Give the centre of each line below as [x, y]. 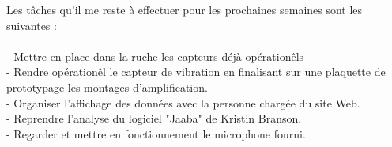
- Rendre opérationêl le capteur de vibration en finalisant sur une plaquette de [196, 72]
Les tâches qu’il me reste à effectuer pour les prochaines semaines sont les [185, 9]
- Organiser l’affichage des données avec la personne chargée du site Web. [183, 102]
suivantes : [32, 25]
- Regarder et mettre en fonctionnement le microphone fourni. [156, 133]
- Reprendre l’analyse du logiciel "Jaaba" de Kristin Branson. [154, 118]
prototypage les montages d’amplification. [107, 87]
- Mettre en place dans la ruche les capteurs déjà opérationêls [155, 56]
